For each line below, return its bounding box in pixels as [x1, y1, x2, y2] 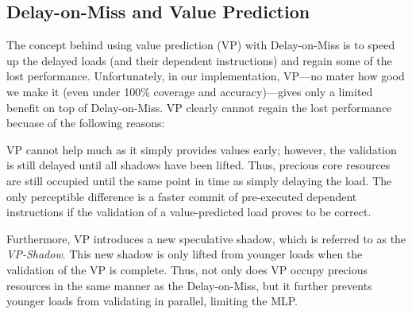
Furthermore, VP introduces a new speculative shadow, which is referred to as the [6, 230, 406, 246]
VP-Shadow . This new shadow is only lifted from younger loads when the [6, 246, 363, 262]
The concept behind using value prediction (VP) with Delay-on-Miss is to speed [6, 37, 395, 53]
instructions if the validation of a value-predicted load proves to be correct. [6, 204, 372, 220]
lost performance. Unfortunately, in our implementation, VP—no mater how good [6, 68, 405, 84]
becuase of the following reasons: [6, 114, 165, 131]
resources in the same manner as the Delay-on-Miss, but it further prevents [6, 277, 372, 293]
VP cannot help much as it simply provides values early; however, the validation [6, 141, 397, 157]
